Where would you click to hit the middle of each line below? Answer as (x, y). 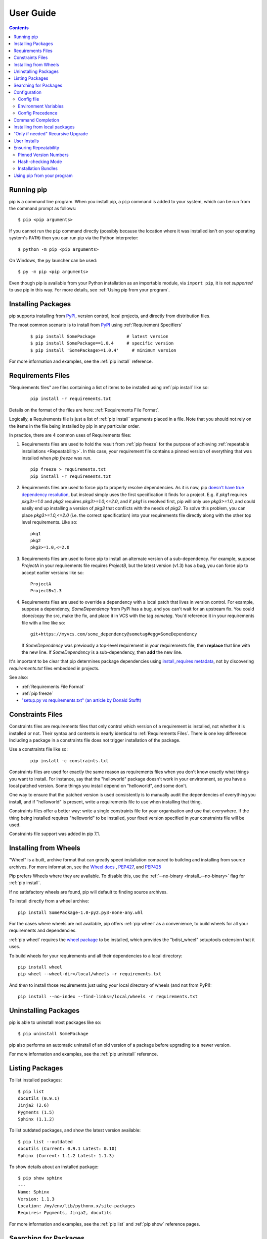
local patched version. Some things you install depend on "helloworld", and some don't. (98, 786)
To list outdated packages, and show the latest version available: (75, 1130)
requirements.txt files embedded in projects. (54, 668)
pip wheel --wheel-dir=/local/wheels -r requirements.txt (90, 974)
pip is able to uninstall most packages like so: (55, 1022)
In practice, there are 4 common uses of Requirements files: (70, 435)
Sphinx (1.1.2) (36, 1119)
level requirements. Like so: (49, 522)
